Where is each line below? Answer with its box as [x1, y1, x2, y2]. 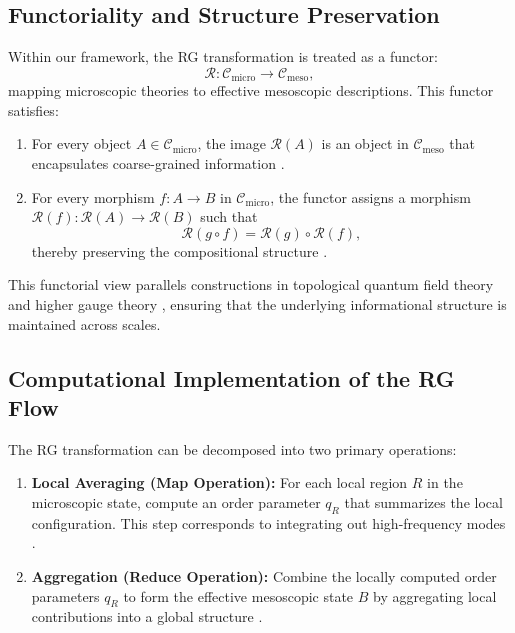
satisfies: [8, 99, 59, 120]
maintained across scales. [8, 313, 161, 334]
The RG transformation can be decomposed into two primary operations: [8, 438, 457, 459]
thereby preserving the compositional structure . [31, 240, 328, 261]
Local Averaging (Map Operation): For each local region [31, 472, 408, 493]
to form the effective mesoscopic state [123, 585, 354, 606]
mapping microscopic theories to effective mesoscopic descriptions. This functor [8, 80, 494, 101]
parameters [31, 585, 100, 606]
